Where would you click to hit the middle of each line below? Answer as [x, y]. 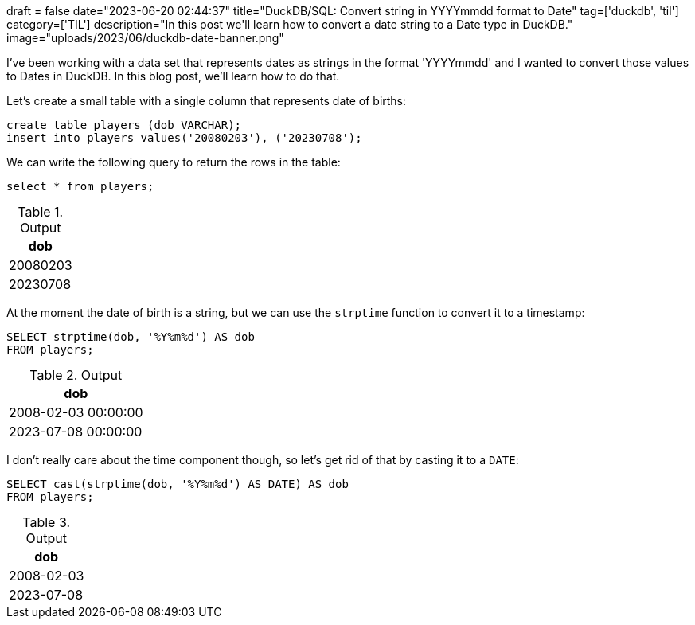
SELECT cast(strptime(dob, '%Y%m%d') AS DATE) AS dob [178, 484]
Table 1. [41, 212]
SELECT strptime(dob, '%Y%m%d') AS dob [131, 337]
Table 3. [47, 522]
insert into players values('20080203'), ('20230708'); [184, 138]
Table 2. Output [76, 375]
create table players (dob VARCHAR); [124, 125]
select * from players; [80, 186]
